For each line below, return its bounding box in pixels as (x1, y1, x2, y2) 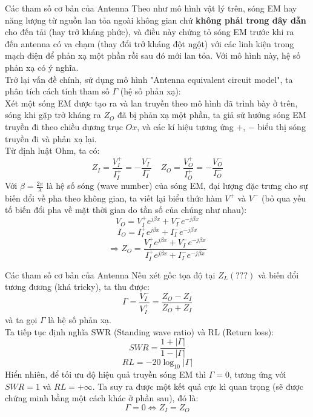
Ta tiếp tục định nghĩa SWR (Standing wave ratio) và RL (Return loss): (5, 325, 274, 338)
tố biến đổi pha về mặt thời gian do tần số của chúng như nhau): (5, 203, 247, 216)
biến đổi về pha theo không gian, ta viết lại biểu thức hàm (5, 191, 222, 204)
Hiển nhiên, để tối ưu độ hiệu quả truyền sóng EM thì (5, 368, 206, 381)
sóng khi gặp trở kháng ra (5, 108, 101, 121)
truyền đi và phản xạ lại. (5, 132, 97, 145)
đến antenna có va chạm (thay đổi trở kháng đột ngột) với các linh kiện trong (5, 37, 294, 50)
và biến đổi (257, 268, 299, 281)
